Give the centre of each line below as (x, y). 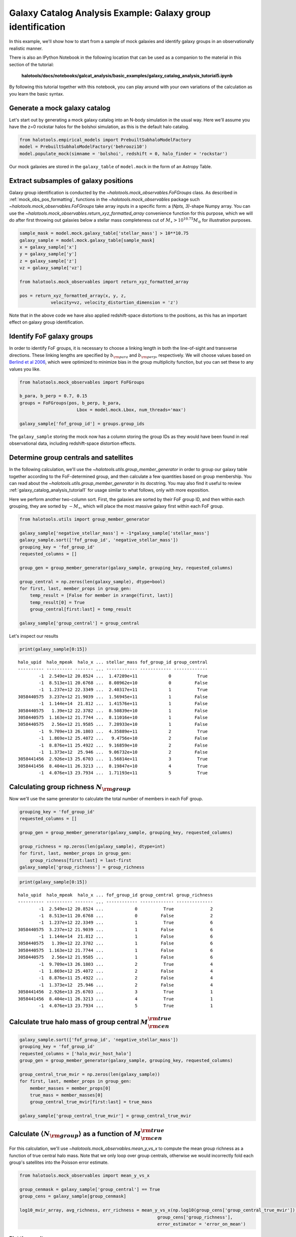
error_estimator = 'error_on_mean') (202, 1224)
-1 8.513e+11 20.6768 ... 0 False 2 (126, 916)
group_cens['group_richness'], (195, 1217)
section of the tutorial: (32, 64)
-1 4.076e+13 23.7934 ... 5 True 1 (126, 1005)
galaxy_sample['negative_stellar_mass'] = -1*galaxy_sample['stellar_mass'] (114, 533)
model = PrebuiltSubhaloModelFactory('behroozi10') (83, 147)
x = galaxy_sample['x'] (48, 247)
